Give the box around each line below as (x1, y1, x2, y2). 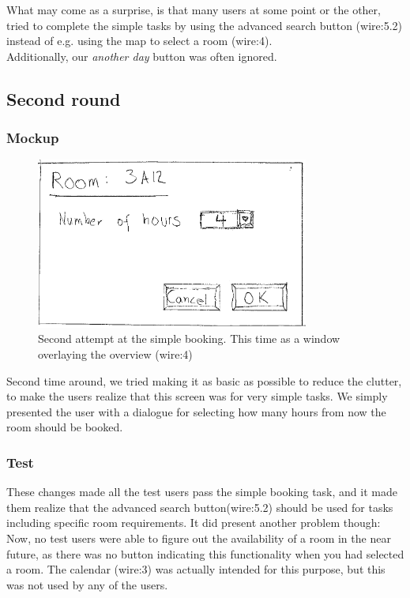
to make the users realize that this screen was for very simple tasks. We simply (6, 388, 388, 404)
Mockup (6, 128, 59, 148)
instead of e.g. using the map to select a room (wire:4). (6, 32, 273, 49)
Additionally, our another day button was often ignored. (6, 47, 277, 64)
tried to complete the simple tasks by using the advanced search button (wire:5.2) (6, 17, 402, 33)
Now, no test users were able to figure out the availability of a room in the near (6, 529, 391, 546)
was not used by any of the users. (6, 576, 168, 592)
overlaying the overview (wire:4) (38, 346, 193, 363)
